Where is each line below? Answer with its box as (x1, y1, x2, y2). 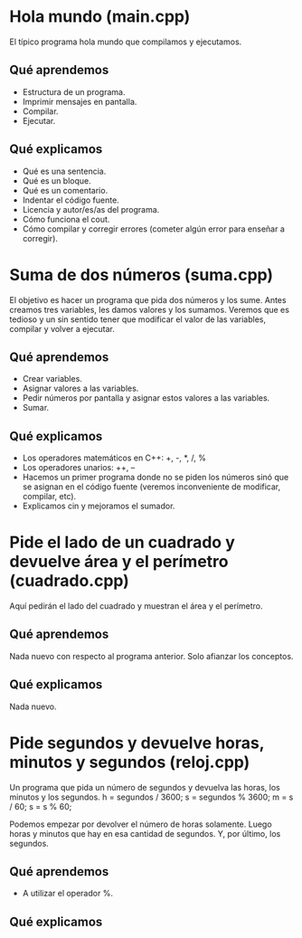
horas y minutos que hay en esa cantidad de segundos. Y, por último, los (9, 828, 281, 839)
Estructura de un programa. (22, 86, 126, 97)
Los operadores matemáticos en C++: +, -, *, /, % (22, 452, 206, 463)
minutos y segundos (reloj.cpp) (9, 752, 250, 772)
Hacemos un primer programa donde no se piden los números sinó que (22, 472, 289, 483)
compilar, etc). (22, 491, 77, 502)
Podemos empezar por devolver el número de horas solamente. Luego (9, 819, 273, 829)
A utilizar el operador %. (22, 888, 113, 899)
